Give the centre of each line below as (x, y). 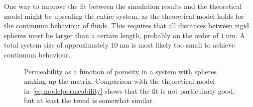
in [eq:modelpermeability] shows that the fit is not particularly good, (129, 90)
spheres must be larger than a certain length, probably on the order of (111, 35)
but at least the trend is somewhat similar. (89, 100)
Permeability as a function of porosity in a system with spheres (120, 71)
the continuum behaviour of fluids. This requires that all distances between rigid (127, 26)
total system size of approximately (56, 45)
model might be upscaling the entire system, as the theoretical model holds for (124, 16)
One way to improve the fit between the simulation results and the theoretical (123, 6)
